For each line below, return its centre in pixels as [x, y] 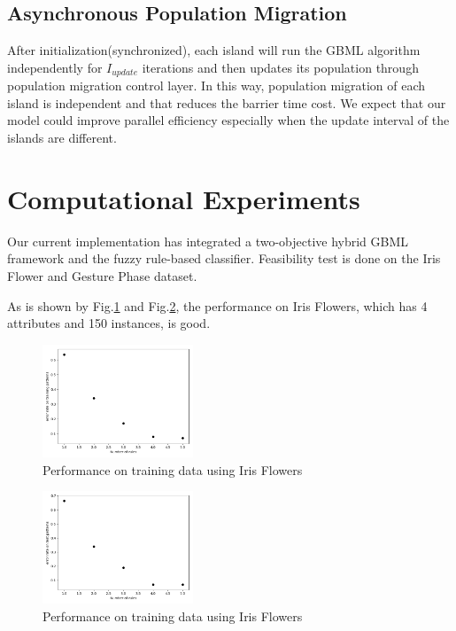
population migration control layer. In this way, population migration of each [216, 86]
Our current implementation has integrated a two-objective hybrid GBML [208, 241]
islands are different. [62, 138]
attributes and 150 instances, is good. [109, 323]
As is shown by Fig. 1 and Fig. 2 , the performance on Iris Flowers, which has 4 [217, 305]
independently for [55, 67]
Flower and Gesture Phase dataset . [102, 275]
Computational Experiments [184, 198]
